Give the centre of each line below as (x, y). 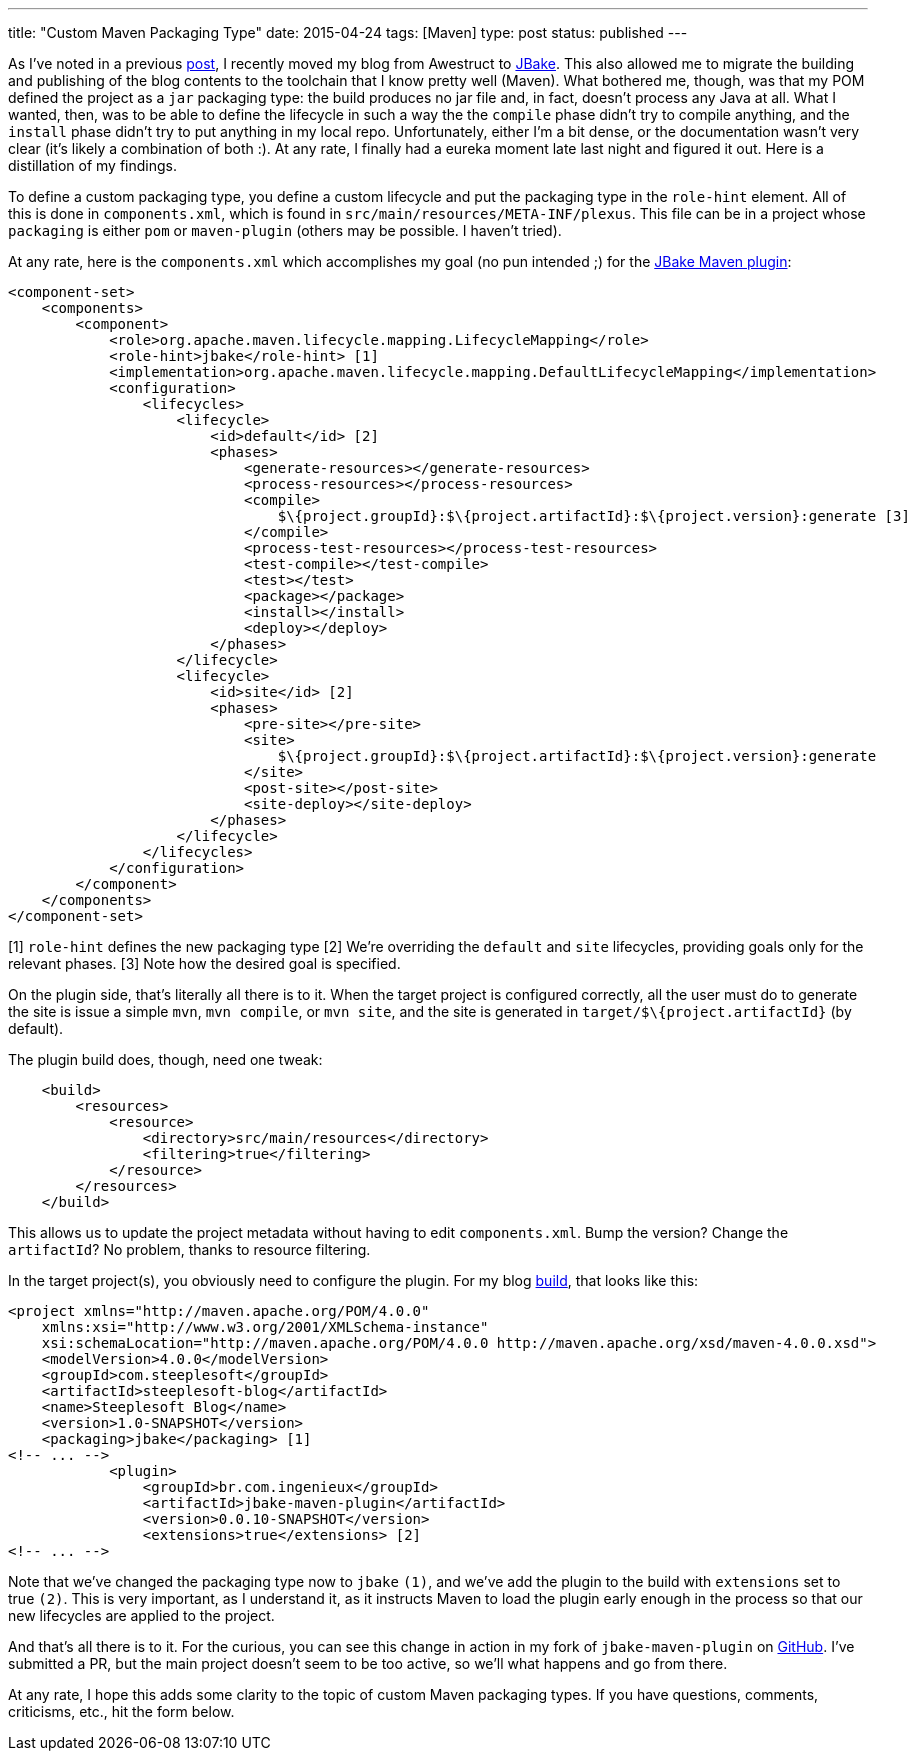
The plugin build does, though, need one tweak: (165, 1059)
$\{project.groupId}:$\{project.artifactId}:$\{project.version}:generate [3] (593, 516)
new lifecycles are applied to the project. (141, 1615)
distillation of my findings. (93, 165)
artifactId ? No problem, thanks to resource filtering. (189, 1249)
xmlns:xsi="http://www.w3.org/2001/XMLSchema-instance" (265, 1327)
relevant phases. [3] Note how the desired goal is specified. (204, 963)
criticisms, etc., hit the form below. (121, 1711)
